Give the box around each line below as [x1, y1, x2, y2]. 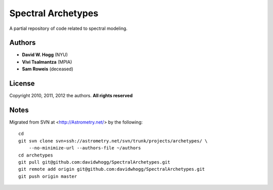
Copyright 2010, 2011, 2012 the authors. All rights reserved [9, 93, 133, 99]
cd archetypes [18, 152, 53, 158]
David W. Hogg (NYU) [22, 52, 68, 58]
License [9, 79, 35, 88]
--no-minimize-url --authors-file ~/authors [28, 145, 141, 151]
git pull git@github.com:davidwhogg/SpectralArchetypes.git [18, 160, 170, 165]
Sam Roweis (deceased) [22, 66, 73, 72]
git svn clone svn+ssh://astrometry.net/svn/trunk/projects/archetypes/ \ [18, 138, 208, 144]
